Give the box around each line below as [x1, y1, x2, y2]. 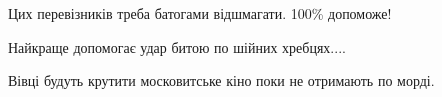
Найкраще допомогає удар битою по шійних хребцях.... [8, 36, 346, 57]
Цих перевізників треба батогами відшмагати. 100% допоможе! [8, 3, 392, 23]
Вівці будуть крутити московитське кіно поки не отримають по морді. [8, 70, 435, 91]
